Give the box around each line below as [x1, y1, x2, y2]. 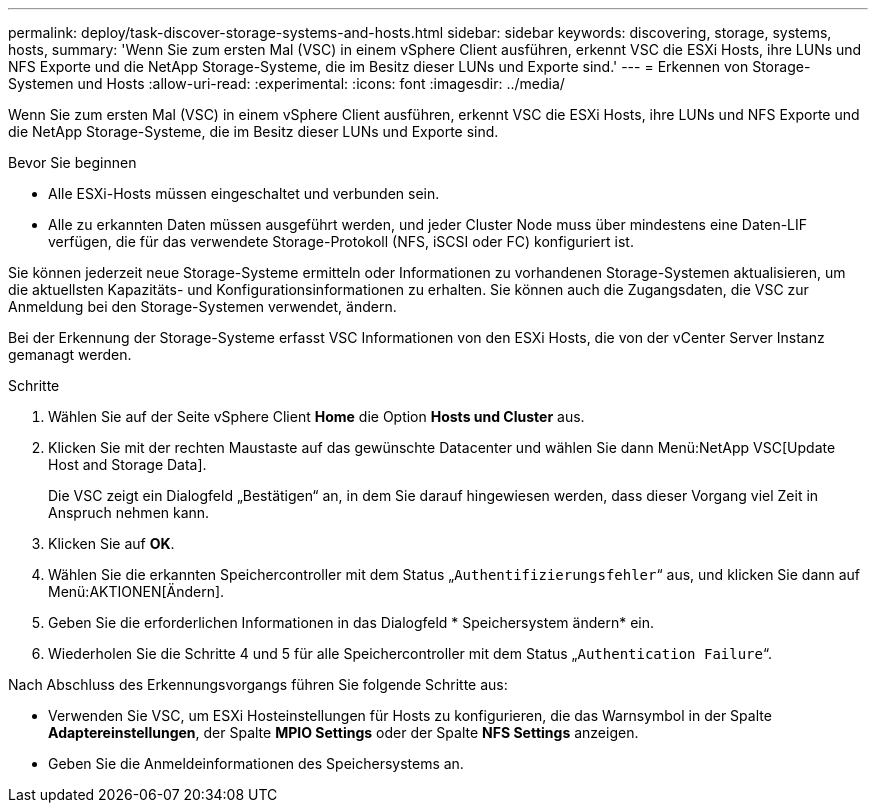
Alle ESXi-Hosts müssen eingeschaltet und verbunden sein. [48, 185, 440, 202]
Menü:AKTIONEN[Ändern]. [48, 583, 225, 600]
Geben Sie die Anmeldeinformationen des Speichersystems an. [48, 755, 464, 772]
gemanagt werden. [8, 346, 132, 363]
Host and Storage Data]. [48, 456, 207, 473]
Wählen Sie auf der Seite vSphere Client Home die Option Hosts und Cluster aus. [48, 408, 585, 425]
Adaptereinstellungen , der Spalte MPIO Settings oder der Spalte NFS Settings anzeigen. [48, 724, 639, 741]
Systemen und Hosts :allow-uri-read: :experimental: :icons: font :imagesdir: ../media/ [8, 75, 565, 92]
